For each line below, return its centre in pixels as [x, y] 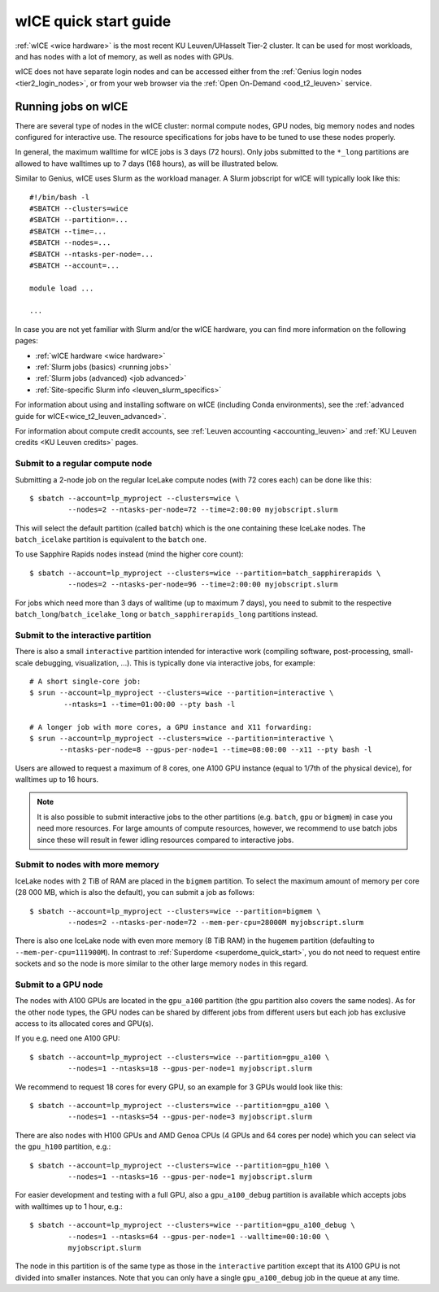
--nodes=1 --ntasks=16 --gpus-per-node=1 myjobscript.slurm [190, 1176]
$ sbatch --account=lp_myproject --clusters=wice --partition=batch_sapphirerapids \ [205, 573]
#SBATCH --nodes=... [70, 243]
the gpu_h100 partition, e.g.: [63, 1146]
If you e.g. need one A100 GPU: [68, 1038]
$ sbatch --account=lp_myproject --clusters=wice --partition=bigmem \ [175, 911]
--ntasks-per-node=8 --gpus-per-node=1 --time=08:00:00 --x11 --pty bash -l [216, 750]
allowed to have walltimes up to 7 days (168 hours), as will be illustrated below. [147, 164]
